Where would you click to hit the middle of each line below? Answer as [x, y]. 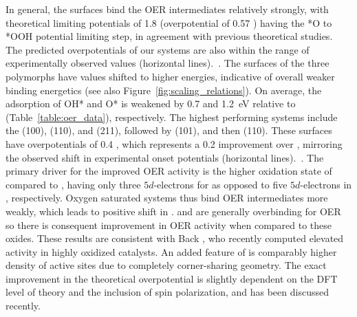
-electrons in [326, 184]
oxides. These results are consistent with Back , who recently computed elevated [175, 238]
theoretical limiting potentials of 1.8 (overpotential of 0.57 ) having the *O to [169, 22]
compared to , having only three [73, 184]
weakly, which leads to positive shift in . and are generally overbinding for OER [173, 211]
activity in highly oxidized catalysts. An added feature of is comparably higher [171, 251]
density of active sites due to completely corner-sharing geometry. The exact [166, 265]
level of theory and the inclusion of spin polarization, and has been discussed [167, 292]
